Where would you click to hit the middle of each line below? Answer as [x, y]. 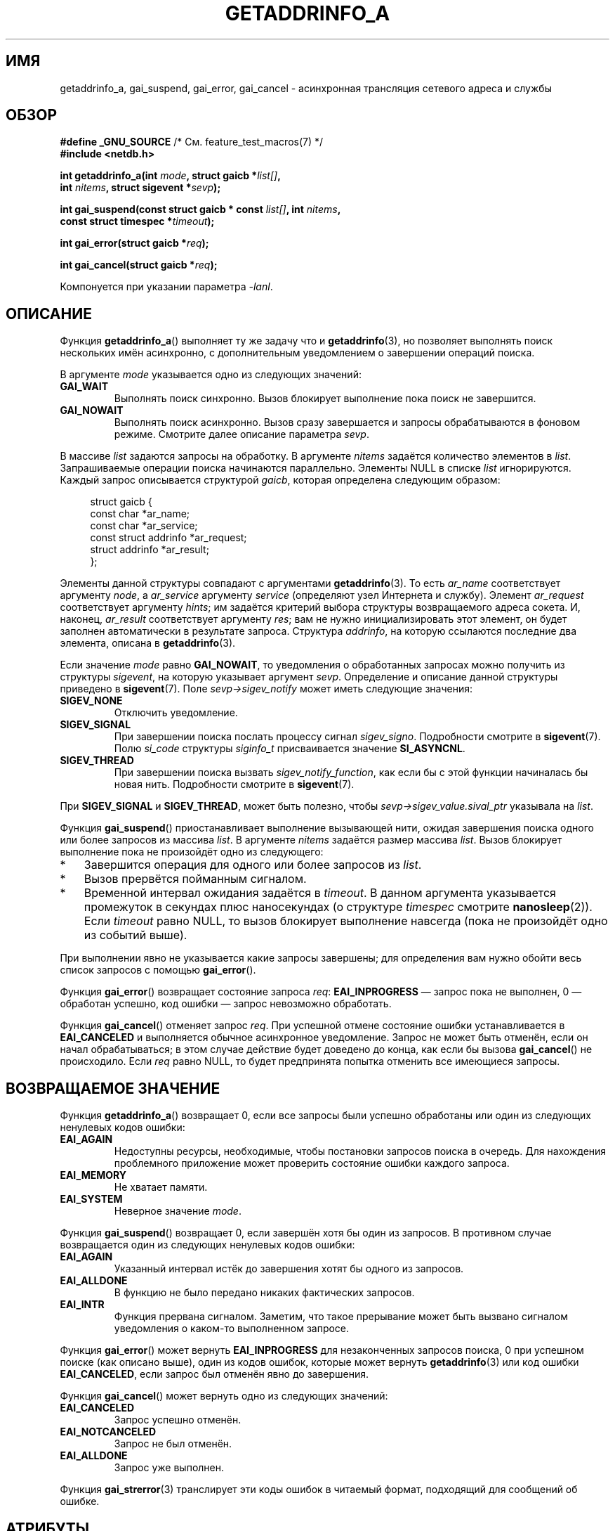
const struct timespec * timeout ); [137, 221]
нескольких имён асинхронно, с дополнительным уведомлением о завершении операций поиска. [297, 353]
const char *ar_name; [140, 514]
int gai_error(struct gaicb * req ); [134, 243]
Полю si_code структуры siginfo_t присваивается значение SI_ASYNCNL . [290, 749]
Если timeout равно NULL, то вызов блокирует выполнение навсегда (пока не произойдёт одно [346, 921]
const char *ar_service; [144, 526]
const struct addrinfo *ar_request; [168, 538]
